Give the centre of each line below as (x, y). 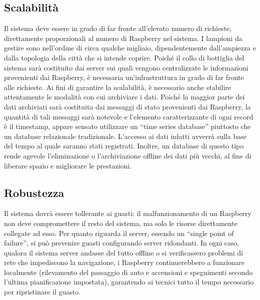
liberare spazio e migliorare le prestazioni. (68, 165)
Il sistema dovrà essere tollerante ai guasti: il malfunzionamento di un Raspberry (128, 213)
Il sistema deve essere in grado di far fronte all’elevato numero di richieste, (118, 28)
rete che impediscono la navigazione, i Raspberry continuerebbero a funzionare (124, 262)
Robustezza (34, 192)
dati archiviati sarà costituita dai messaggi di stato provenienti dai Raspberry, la (127, 106)
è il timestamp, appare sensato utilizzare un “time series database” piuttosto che (127, 126)
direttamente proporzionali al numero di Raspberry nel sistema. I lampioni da (123, 38)
